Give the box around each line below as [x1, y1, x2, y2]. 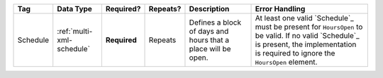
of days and [189, 27, 229, 36]
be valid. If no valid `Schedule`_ [255, 31, 360, 40]
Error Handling [255, 4, 306, 13]
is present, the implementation [255, 39, 357, 49]
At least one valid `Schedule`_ [255, 13, 354, 22]
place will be [189, 44, 231, 53]
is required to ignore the [255, 48, 335, 58]
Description [189, 4, 230, 13]
